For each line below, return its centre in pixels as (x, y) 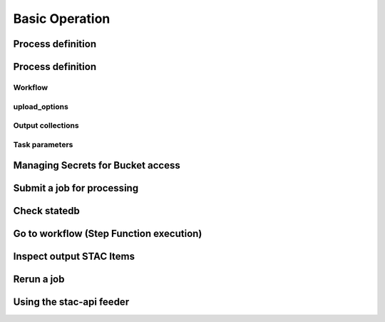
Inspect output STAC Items (74, 257)
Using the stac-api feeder (71, 302)
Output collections (46, 126)
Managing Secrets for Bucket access (97, 165)
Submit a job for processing (76, 188)
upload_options (41, 106)
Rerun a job (39, 280)
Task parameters (43, 144)
